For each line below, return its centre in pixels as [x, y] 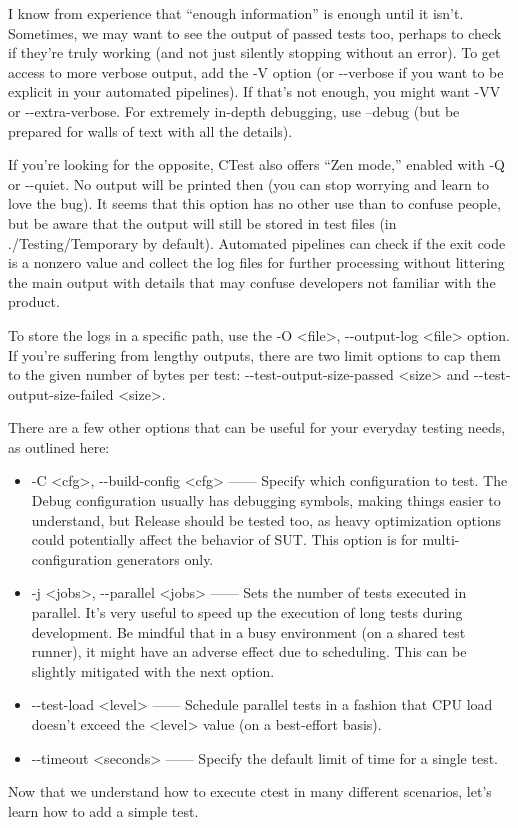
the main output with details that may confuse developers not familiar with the [252, 281]
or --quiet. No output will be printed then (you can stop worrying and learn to [248, 183]
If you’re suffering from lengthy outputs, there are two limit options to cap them [254, 354]
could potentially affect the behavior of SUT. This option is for [224, 539]
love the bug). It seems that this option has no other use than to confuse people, [254, 203]
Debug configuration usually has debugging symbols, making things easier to [266, 500]
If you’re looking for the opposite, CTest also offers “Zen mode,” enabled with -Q [257, 164]
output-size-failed [61, 393]
